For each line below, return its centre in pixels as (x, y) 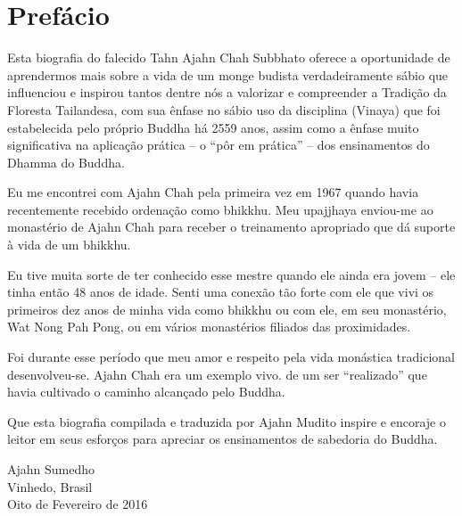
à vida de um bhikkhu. (69, 245)
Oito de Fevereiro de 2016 (78, 504)
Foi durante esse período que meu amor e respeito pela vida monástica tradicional (231, 357)
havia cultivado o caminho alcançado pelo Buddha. (146, 392)
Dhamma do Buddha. (66, 162)
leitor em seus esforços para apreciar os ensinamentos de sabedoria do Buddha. (223, 439)
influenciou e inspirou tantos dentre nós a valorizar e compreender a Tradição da (227, 92)
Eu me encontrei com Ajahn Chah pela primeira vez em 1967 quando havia (213, 192)
